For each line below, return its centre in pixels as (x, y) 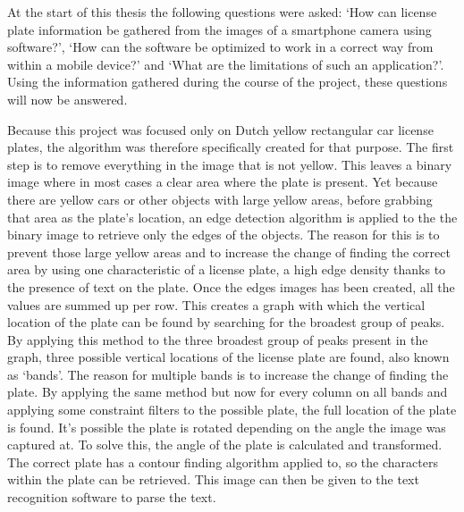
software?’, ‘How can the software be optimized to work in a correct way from (220, 47)
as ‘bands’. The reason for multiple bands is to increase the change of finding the (228, 374)
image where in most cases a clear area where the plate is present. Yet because (223, 182)
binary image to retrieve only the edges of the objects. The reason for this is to (224, 235)
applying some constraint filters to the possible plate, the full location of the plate (232, 410)
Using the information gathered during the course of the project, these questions (228, 82)
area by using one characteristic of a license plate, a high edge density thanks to (227, 269)
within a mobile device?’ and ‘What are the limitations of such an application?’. (226, 64)
